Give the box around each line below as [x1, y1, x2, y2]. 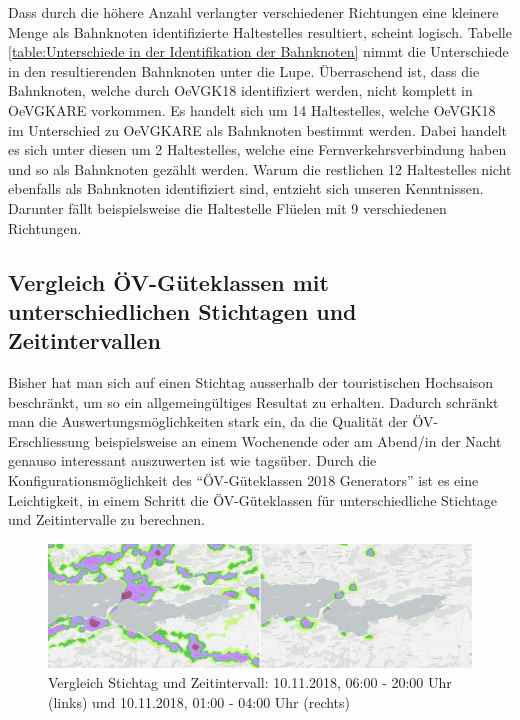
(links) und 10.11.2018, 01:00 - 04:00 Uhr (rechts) [48, 691, 351, 712]
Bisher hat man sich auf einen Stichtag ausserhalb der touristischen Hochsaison [8, 372, 494, 393]
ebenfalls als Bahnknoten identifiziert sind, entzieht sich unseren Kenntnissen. [8, 178, 484, 199]
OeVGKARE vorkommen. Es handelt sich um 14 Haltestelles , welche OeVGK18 [8, 99, 496, 120]
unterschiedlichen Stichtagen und [8, 295, 357, 326]
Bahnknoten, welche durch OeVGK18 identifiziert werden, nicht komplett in [8, 80, 473, 101]
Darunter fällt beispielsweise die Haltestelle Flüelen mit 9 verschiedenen [8, 197, 447, 218]
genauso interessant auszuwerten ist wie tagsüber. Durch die [8, 450, 377, 471]
